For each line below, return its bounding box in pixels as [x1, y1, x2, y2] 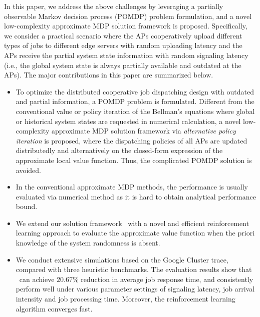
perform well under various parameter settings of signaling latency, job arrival [16, 283, 255, 294]
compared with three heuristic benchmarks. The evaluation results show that [16, 264, 252, 274]
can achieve [19, 273, 55, 284]
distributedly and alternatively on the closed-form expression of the [16, 145, 223, 155]
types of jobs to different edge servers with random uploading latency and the [4, 40, 242, 50]
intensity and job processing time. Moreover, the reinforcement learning [16, 293, 235, 304]
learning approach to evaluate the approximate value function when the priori [16, 227, 255, 238]
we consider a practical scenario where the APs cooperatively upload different [4, 30, 242, 40]
